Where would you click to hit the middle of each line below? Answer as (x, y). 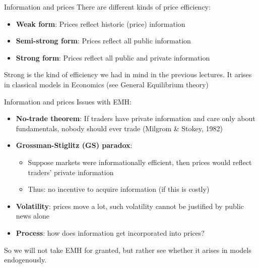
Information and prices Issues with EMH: (68, 101)
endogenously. (25, 260)
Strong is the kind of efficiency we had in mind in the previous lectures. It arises (128, 74)
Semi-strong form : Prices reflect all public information (103, 41)
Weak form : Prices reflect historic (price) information (101, 23)
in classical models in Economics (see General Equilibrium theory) (106, 84)
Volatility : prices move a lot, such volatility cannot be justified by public (130, 206)
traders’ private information (71, 172)
